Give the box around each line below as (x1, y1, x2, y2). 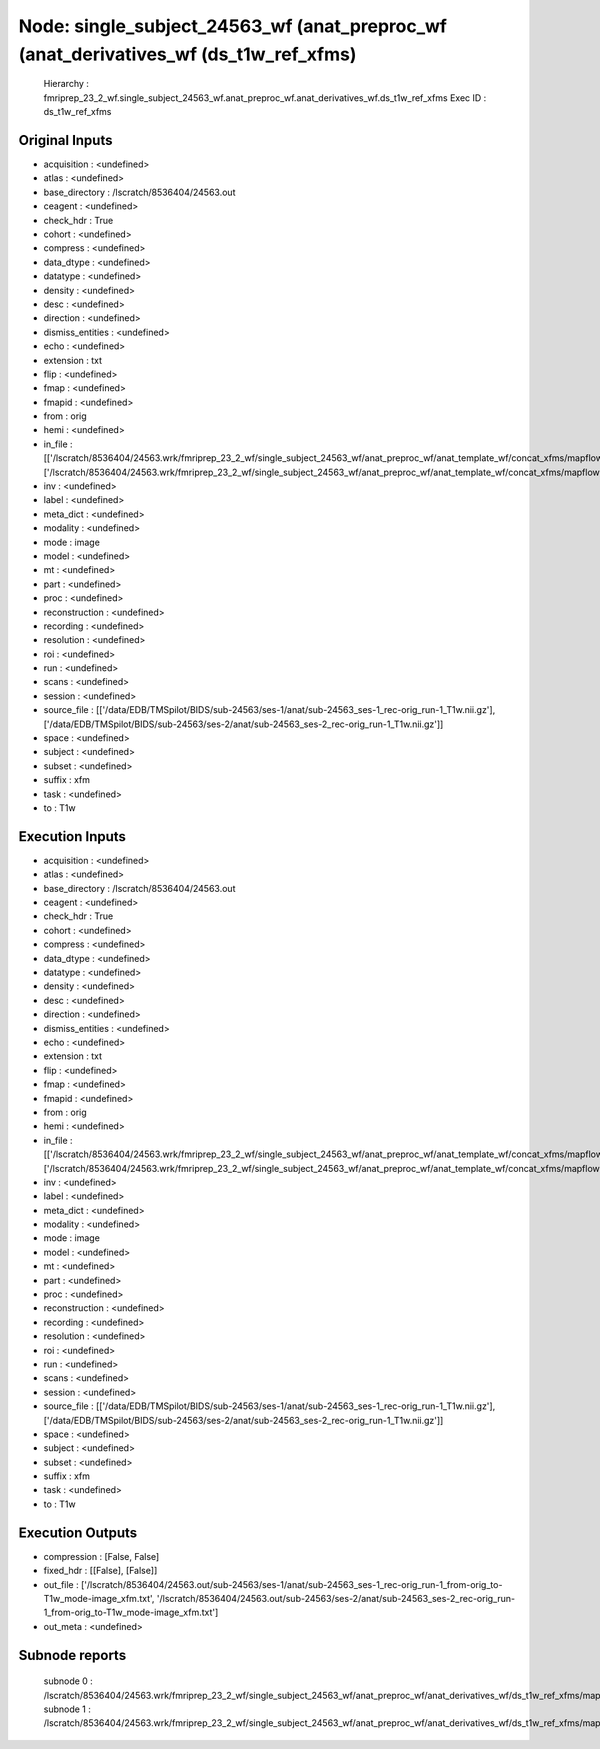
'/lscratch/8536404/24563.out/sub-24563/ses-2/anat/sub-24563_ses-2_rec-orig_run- (156, 1592, 515, 1604)
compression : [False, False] (43, 1550, 160, 1562)
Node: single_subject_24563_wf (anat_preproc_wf (18, 15, 447, 37)
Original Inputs (18, 131, 113, 149)
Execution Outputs (18, 1524, 138, 1541)
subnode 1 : (43, 1703, 92, 1715)
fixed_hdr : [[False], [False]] (43, 1565, 158, 1577)
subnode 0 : (43, 1675, 94, 1687)
